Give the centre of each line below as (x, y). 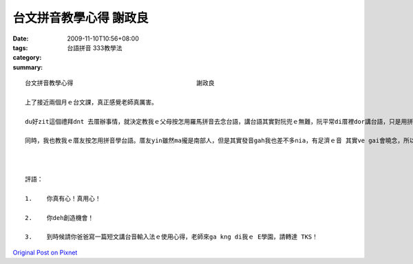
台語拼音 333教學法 (95, 47)
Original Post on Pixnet (45, 252)
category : (27, 58)
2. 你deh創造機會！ (60, 218)
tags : (20, 47)
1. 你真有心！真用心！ (63, 198)
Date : (21, 38)
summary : (28, 67)
